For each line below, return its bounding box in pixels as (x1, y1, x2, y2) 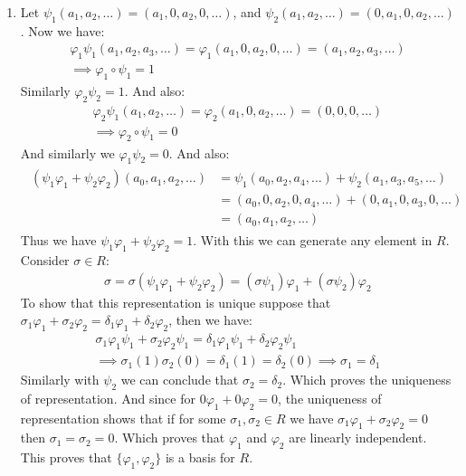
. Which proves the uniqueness (282, 370, 452, 389)
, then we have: (168, 310, 252, 329)
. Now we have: (20, 21, 105, 40)
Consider (20, 251, 70, 270)
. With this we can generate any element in (193, 231, 433, 250)
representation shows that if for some (20, 408, 226, 427)
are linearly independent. (289, 428, 427, 447)
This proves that (20, 448, 112, 467)
